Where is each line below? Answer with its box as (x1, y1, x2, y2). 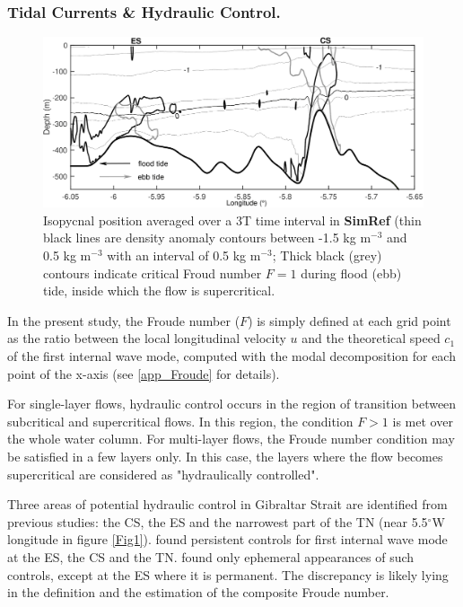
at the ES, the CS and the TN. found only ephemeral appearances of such (7, 547, 415, 566)
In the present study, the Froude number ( (7, 311, 240, 330)
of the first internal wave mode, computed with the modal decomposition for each (7, 347, 456, 365)
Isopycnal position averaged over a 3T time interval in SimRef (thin (43, 210, 422, 229)
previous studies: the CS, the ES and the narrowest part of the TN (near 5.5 (7, 512, 428, 531)
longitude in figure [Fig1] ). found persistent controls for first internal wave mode (7, 530, 448, 549)
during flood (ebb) (301, 263, 402, 282)
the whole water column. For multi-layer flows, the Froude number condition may (7, 429, 455, 448)
